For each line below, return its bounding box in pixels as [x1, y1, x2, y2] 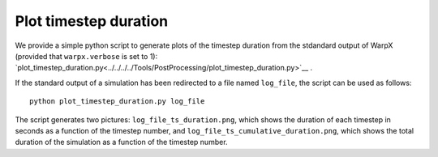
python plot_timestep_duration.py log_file [29, 97, 205, 106]
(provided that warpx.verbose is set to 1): [15, 51, 158, 61]
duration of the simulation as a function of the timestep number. [15, 138, 228, 147]
